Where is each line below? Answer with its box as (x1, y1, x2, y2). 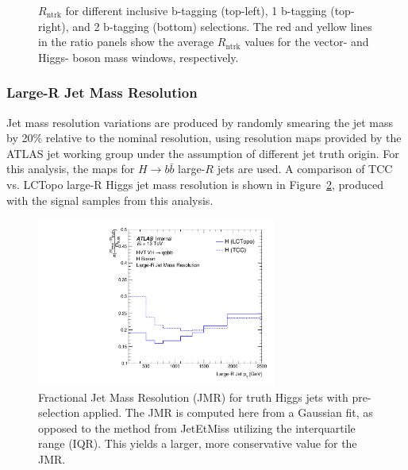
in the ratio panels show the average (38, 33, 214, 50)
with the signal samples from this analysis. (6, 191, 214, 208)
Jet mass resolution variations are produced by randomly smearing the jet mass (6, 114, 394, 130)
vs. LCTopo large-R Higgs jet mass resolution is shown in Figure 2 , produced (6, 175, 383, 192)
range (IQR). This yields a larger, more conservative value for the (38, 435, 357, 452)
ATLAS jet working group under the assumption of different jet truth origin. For (6, 144, 399, 161)
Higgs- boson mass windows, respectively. (38, 48, 239, 65)
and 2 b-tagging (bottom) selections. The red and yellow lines (72, 17, 372, 34)
